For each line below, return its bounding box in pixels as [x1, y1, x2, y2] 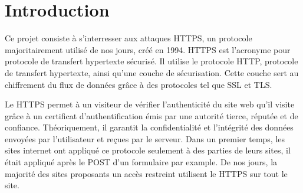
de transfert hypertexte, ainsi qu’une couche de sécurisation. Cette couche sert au [5, 66, 299, 78]
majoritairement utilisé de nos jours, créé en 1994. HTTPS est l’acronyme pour [5, 43, 291, 55]
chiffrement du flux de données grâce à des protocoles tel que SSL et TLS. [5, 78, 272, 90]
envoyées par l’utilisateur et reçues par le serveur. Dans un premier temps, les [5, 132, 285, 145]
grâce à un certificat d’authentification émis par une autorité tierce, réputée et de [5, 109, 298, 122]
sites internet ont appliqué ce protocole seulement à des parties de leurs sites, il [5, 144, 291, 156]
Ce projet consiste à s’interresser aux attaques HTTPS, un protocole [5, 32, 252, 44]
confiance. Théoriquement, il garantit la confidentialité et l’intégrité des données [5, 121, 294, 133]
